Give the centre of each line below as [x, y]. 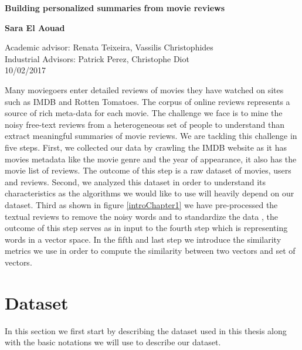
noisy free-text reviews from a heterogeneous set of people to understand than [145, 124]
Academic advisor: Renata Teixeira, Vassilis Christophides [109, 47]
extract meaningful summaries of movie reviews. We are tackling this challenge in [151, 136]
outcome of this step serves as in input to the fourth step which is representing [146, 228]
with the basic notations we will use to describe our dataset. [113, 342]
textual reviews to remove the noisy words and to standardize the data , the [141, 216]
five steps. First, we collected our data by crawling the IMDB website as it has [146, 147]
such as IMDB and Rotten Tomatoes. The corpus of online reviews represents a [147, 101]
